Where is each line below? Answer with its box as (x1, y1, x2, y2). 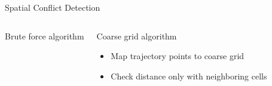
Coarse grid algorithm (96, 29, 177, 42)
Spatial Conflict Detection (5, 1, 100, 13)
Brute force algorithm (5, 29, 84, 42)
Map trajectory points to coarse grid (111, 50, 245, 62)
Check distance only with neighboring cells (111, 69, 267, 82)
